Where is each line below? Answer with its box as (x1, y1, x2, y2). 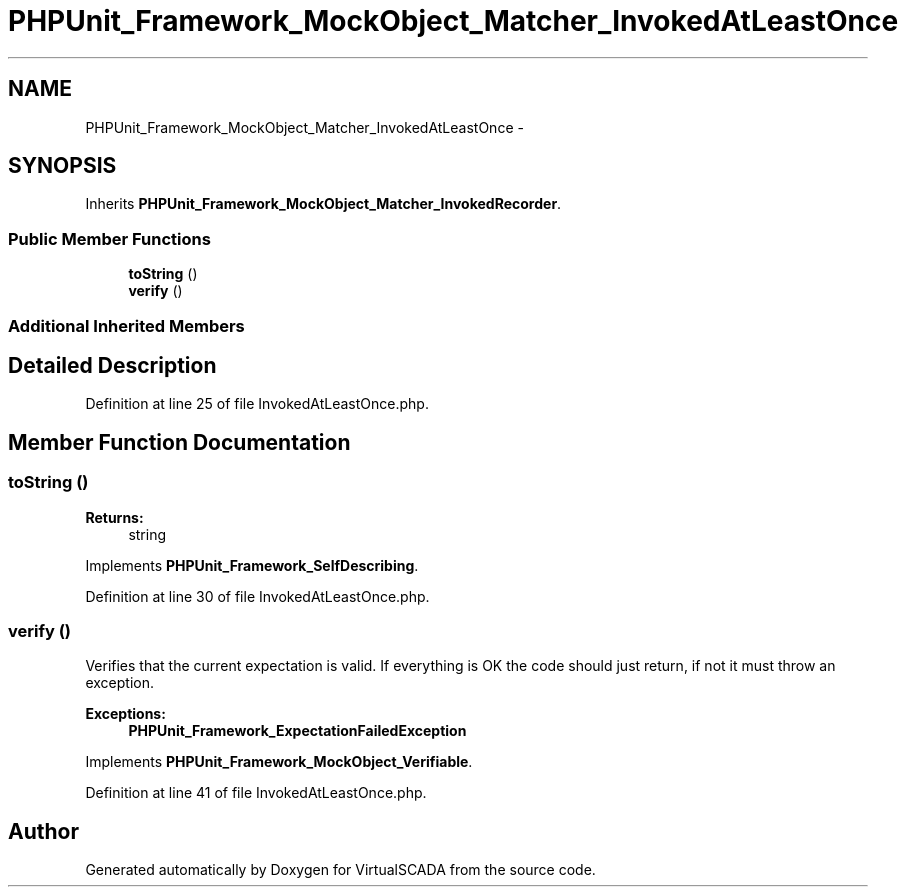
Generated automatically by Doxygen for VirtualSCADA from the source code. (85, 861, 596, 879)
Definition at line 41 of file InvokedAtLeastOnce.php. (85, 784, 427, 802)
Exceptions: (85, 705, 166, 723)
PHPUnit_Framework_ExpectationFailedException (128, 722, 467, 740)
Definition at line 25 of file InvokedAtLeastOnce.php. (85, 395, 429, 413)
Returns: (85, 508, 144, 526)
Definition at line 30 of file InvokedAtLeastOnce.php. (85, 587, 430, 605)
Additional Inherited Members (8, 315, 245, 336)
